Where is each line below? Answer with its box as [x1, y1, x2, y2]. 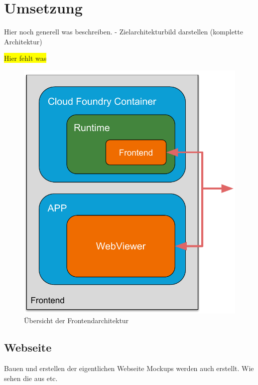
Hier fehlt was [4, 53, 47, 63]
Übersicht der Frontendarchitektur [24, 315, 129, 326]
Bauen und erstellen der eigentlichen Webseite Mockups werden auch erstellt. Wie [4, 363, 254, 374]
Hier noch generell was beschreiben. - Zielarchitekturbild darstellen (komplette [4, 26, 243, 37]
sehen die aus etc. [4, 373, 58, 383]
